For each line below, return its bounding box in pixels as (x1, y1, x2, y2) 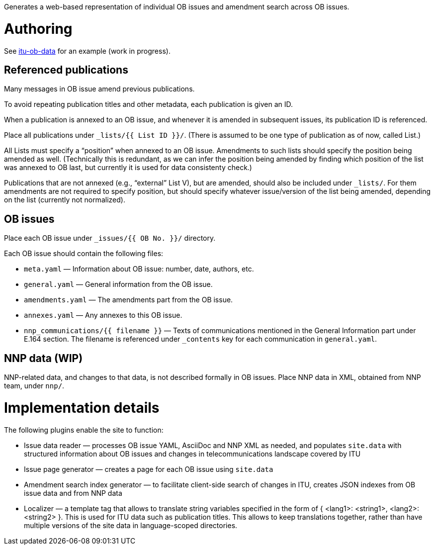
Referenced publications (4, 63, 128, 76)
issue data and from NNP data (24, 488, 122, 497)
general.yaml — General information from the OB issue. (24, 280, 213, 289)
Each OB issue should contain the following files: (4, 249, 164, 258)
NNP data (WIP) (4, 352, 83, 365)
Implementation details (4, 399, 160, 416)
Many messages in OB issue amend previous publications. (4, 85, 195, 93)
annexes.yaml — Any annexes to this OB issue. (24, 311, 182, 320)
